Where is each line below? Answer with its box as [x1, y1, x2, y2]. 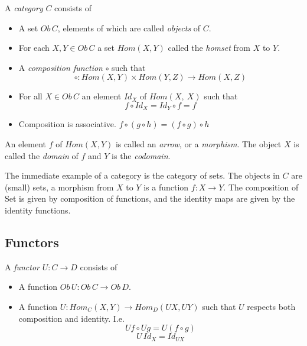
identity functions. [5, 203, 71, 216]
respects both [247, 300, 296, 312]
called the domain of [5, 149, 79, 161]
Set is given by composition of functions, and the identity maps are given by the [5, 192, 295, 205]
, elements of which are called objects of [57, 21, 201, 34]
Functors [5, 232, 59, 251]
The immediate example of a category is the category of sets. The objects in [5, 169, 280, 182]
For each [18, 41, 50, 54]
